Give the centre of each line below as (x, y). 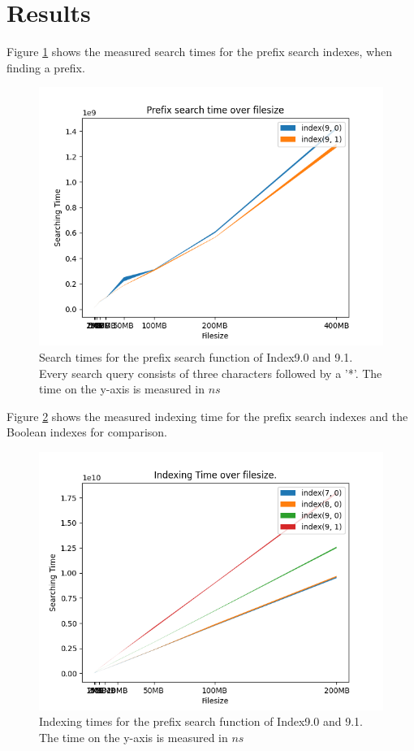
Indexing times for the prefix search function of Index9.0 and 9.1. (201, 721)
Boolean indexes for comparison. (87, 432)
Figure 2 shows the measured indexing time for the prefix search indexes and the (207, 416)
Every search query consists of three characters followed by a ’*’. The (211, 373)
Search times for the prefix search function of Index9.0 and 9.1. (196, 356)
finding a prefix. (46, 67)
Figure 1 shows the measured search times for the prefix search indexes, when (199, 52)
